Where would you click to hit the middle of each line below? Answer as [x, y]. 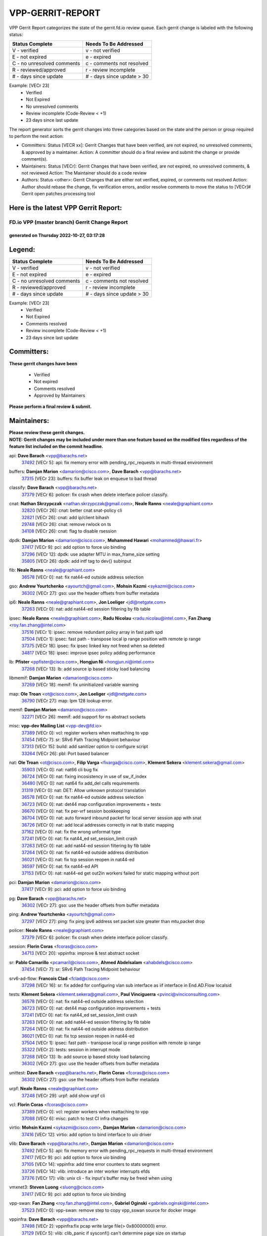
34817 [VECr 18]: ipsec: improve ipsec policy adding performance [88, 653]
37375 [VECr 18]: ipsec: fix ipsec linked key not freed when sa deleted [93, 646]
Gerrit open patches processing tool [58, 194]
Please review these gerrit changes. [47, 433]
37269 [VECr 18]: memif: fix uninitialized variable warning [80, 685]
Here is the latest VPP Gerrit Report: [66, 208]
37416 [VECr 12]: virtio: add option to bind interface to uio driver [87, 1134]
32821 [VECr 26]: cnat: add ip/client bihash [66, 517]
